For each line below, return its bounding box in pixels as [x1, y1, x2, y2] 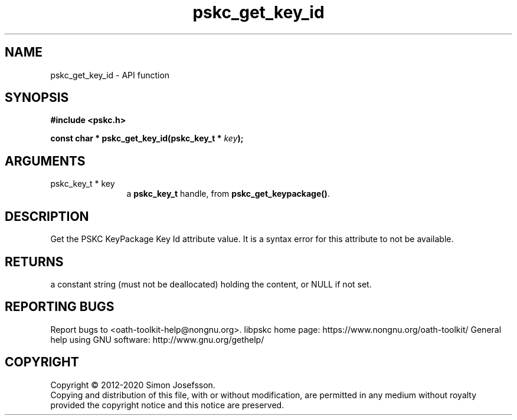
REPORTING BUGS [5, 299, 114, 315]
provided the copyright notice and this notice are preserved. [50, 399, 284, 410]
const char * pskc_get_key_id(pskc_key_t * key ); [50, 133, 244, 144]
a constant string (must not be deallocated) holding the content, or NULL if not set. [50, 279, 372, 289]
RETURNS [5, 254, 64, 269]
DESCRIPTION [5, 209, 89, 224]
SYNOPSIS [5, 90, 69, 105]
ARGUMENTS [5, 153, 86, 168]
